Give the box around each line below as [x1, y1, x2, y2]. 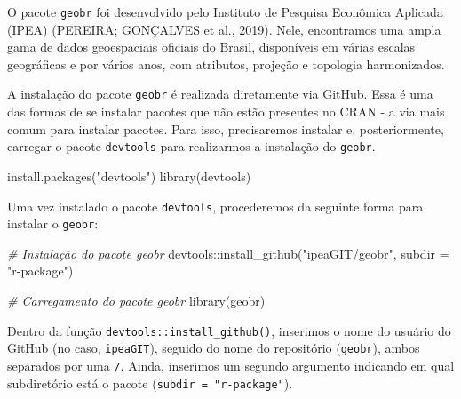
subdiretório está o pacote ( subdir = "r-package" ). [7, 373, 293, 392]
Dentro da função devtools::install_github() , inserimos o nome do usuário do [7, 321, 451, 339]
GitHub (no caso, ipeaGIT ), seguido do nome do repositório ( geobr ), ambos [7, 339, 420, 357]
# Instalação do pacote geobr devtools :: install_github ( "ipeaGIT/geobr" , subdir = [7, 243, 449, 262]
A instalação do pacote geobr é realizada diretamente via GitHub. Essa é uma [7, 84, 433, 103]
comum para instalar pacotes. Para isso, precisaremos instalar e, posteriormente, [7, 119, 444, 138]
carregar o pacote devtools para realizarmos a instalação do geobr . [7, 137, 376, 156]
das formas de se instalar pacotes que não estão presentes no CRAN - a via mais [7, 102, 445, 121]
